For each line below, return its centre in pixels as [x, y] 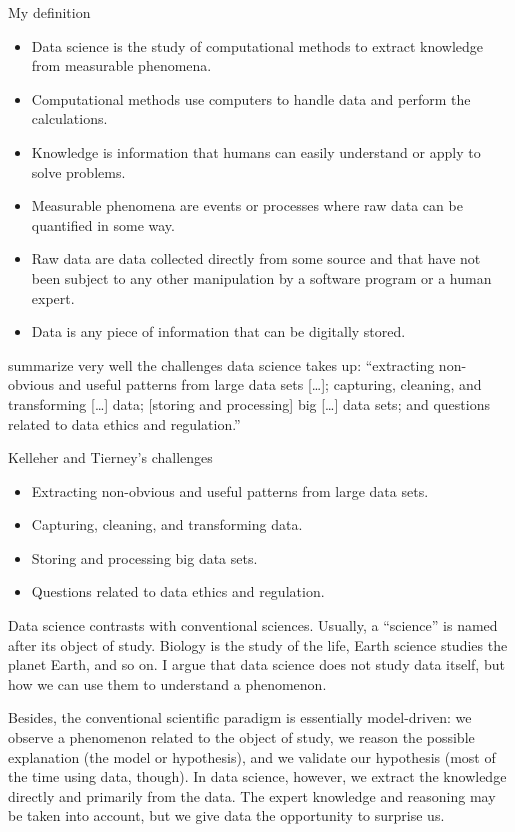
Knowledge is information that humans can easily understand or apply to [256, 151]
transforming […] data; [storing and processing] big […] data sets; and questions [249, 403]
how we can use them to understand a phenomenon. [167, 683]
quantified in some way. [103, 224]
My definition [49, 12]
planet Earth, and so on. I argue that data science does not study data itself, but [256, 664]
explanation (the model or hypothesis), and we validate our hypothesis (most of [252, 756]
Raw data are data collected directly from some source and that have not [256, 258]
